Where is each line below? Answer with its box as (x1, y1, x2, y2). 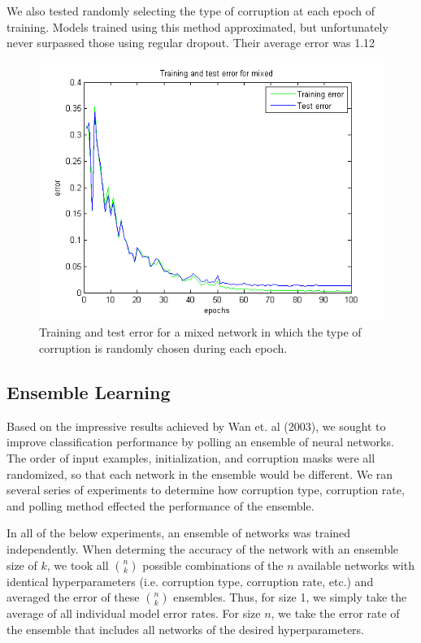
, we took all (46, 556, 109, 573)
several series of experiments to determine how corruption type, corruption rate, (7, 481, 405, 498)
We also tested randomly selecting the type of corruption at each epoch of (7, 2, 375, 19)
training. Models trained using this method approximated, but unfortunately (7, 18, 388, 35)
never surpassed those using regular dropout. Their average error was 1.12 (7, 34, 375, 51)
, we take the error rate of (271, 605, 400, 622)
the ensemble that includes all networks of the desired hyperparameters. (7, 620, 365, 637)
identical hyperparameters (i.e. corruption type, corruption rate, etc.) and (7, 572, 374, 589)
